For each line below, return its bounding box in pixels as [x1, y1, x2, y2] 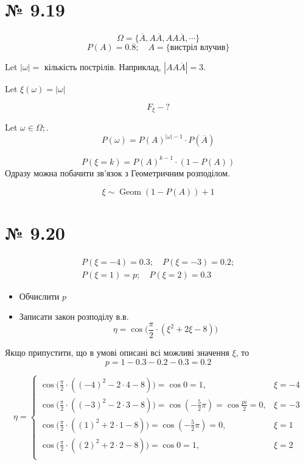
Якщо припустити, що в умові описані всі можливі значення [5, 345, 230, 358]
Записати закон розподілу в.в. [19, 310, 129, 323]
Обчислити [19, 289, 60, 302]
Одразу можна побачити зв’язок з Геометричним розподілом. [5, 166, 230, 179]
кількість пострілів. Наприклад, [44, 60, 161, 73]
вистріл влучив [170, 43, 226, 52]
